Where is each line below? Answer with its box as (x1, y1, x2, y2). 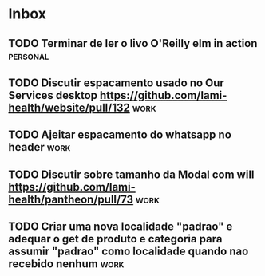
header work (8, 140, 71, 154)
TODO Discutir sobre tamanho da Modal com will (8, 168, 255, 181)
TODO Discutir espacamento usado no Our (8, 76, 225, 89)
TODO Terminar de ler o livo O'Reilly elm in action (8, 37, 258, 50)
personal (8, 49, 49, 62)
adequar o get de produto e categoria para (8, 232, 223, 246)
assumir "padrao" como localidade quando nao (8, 245, 249, 258)
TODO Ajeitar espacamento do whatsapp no (8, 128, 231, 142)
